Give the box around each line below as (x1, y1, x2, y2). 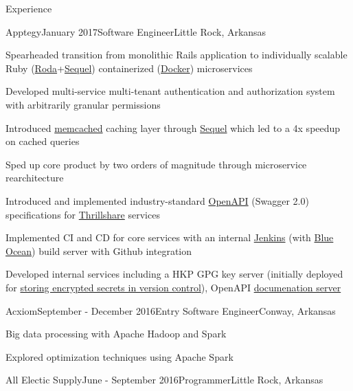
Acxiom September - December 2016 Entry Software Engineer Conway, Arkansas (5, 303, 336, 317)
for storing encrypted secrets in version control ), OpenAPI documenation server (5, 280, 341, 294)
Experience (5, 1, 52, 15)
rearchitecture (5, 170, 64, 185)
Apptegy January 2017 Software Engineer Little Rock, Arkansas (5, 24, 266, 38)
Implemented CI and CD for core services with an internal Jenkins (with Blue (5, 230, 334, 245)
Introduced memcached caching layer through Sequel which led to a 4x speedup (5, 120, 341, 135)
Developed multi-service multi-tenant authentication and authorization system (5, 84, 335, 98)
